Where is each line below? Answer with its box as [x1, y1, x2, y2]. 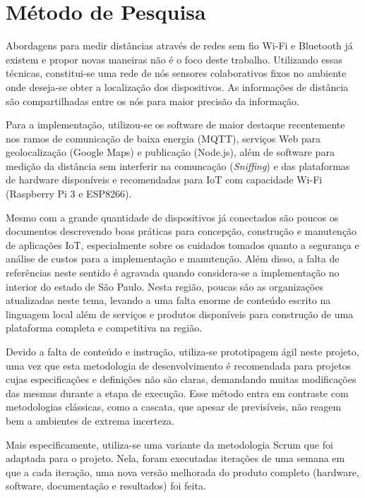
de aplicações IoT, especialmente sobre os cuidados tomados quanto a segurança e [6, 237, 359, 252]
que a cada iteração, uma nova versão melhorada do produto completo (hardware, [6, 464, 359, 479]
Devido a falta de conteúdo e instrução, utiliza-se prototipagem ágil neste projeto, [6, 344, 359, 358]
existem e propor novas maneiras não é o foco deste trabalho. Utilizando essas [6, 51, 343, 66]
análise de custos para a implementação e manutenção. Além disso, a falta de [6, 251, 340, 266]
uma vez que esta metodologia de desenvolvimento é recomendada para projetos [6, 358, 352, 372]
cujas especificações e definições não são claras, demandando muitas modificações [6, 372, 357, 387]
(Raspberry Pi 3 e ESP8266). [6, 186, 132, 201]
